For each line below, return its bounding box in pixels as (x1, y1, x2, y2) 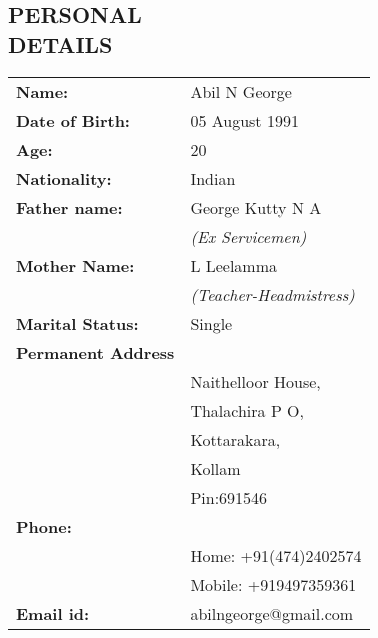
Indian (190, 166, 236, 190)
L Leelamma (190, 253, 278, 277)
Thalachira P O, (190, 398, 305, 422)
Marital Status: (16, 311, 139, 335)
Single (190, 311, 233, 335)
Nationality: (16, 166, 112, 190)
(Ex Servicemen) (190, 224, 307, 248)
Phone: (16, 514, 72, 538)
